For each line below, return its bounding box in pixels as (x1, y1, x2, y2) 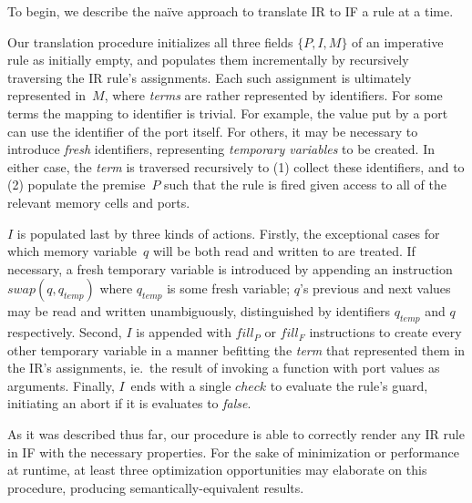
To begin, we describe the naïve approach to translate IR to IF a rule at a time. (7, 2, 454, 20)
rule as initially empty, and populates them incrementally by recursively (7, 50, 409, 69)
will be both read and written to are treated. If (152, 241, 416, 261)
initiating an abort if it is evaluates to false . (7, 394, 251, 413)
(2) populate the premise (7, 175, 146, 194)
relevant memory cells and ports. (7, 192, 190, 211)
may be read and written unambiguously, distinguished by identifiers (7, 302, 391, 321)
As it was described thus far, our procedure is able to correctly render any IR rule (7, 425, 465, 444)
